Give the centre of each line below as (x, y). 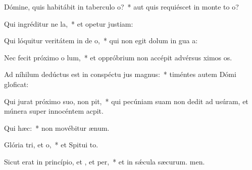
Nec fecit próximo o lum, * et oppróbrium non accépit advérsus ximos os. (118, 57)
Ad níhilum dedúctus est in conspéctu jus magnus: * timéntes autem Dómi (120, 74)
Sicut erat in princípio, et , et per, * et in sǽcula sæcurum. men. (105, 161)
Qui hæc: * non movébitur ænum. (57, 127)
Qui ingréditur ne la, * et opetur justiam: (69, 23)
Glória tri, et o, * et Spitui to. (51, 145)
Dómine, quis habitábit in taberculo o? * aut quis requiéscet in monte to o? (121, 7)
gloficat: (16, 84)
